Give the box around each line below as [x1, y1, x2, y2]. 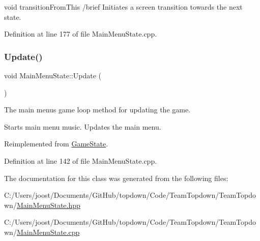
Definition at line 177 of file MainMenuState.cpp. [4, 28, 157, 39]
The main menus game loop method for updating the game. [4, 104, 191, 115]
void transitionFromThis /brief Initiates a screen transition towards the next [4, 2, 243, 12]
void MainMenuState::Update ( [4, 70, 101, 80]
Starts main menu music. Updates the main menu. [4, 121, 161, 132]
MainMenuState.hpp [16, 199, 80, 210]
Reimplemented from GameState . [4, 138, 108, 149]
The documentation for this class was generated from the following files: [4, 172, 228, 183]
